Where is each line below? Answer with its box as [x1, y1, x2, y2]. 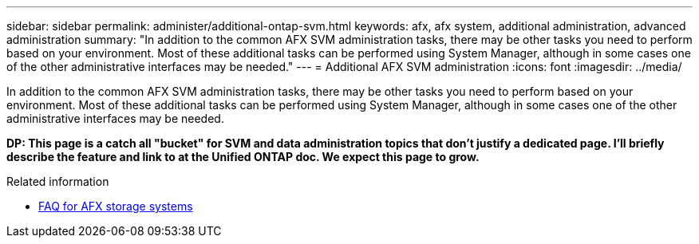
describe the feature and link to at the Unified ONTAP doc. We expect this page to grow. [6, 150, 480, 163]
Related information [6, 175, 109, 188]
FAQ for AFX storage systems [38, 199, 193, 213]
